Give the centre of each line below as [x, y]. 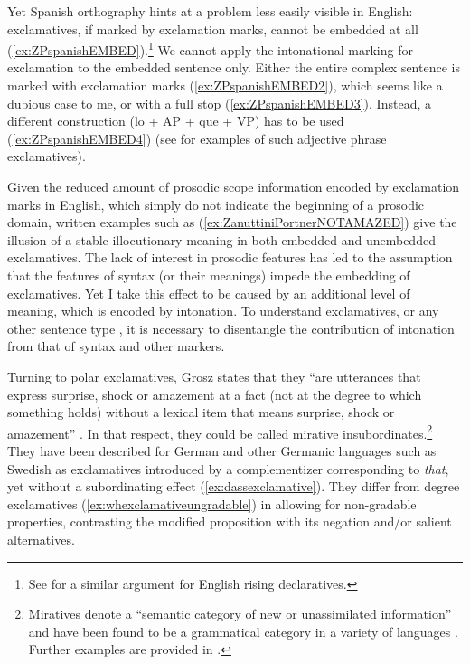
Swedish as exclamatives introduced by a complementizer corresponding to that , [228, 468]
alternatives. [41, 539]
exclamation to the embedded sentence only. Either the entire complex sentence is [234, 67]
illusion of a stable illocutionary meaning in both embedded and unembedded [221, 239]
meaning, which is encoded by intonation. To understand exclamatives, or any [223, 311]
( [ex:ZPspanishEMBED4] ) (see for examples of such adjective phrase [197, 138]
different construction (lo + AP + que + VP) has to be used [176, 121]
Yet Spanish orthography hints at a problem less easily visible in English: [210, 11]
